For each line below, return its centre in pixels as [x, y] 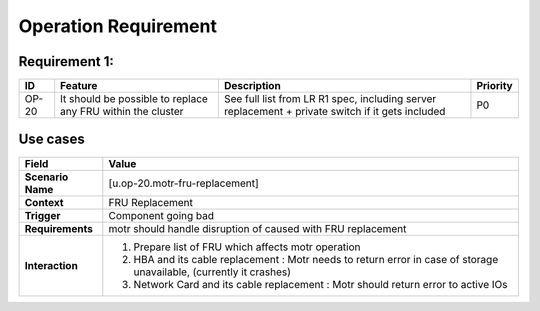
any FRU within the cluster [122, 112]
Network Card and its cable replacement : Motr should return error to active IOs [320, 284]
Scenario [46, 177]
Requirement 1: [66, 61]
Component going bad [161, 215]
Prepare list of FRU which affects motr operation [247, 247]
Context [44, 202]
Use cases [51, 139]
